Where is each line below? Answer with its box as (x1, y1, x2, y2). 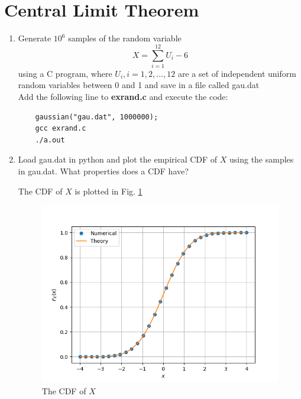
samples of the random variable (68, 32, 182, 44)
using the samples (229, 153, 294, 166)
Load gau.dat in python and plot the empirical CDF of (18, 153, 218, 166)
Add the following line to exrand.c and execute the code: (18, 90, 228, 103)
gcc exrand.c (35, 124, 86, 133)
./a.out (35, 135, 65, 144)
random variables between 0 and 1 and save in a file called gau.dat (18, 79, 260, 91)
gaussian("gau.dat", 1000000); (35, 112, 158, 121)
